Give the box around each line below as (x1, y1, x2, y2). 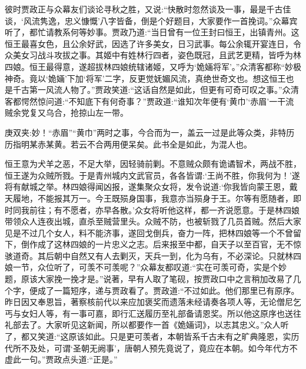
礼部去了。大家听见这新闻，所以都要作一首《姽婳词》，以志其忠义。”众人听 (5, 318, 289, 331)
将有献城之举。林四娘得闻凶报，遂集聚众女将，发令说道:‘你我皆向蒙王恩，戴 (5, 180, 298, 193)
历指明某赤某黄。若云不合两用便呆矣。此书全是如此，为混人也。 (5, 137, 252, 150)
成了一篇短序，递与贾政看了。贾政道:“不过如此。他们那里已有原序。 (37, 284, 300, 296)
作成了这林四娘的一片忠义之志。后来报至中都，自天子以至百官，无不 (29, 238, 293, 250)
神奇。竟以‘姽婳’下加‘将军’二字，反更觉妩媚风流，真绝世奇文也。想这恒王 (5, 72, 286, 84)
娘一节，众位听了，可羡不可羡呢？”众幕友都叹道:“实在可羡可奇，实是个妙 (5, 261, 287, 273)
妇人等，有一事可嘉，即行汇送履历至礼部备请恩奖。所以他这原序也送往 (29, 307, 301, 319)
